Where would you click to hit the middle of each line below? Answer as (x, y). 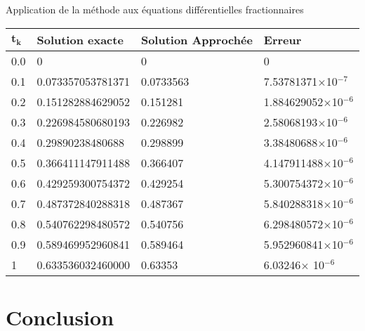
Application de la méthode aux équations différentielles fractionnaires (155, 9)
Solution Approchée (197, 39)
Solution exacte (80, 39)
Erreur (283, 39)
